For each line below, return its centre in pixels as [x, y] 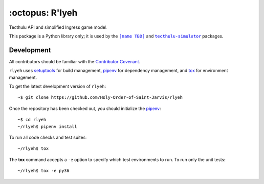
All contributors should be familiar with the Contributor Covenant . [75, 61]
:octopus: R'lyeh [43, 13]
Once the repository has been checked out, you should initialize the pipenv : [85, 108]
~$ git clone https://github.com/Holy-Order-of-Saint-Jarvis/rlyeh [100, 98]
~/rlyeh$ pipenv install [47, 126]
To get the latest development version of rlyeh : [57, 86]
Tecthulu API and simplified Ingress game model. [58, 27]
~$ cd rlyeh [32, 120]
